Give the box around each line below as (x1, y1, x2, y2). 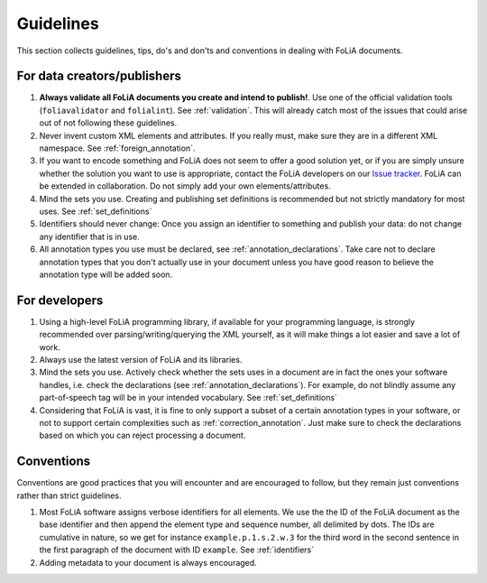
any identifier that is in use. (39, 231, 140, 242)
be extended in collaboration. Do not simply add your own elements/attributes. (39, 180, 331, 191)
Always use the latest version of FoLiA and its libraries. (39, 355, 243, 365)
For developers (16, 292, 104, 308)
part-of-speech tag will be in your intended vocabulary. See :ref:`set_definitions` (39, 393, 338, 403)
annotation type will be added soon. (39, 269, 173, 280)
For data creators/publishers (16, 69, 182, 84)
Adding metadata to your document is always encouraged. (39, 557, 257, 568)
